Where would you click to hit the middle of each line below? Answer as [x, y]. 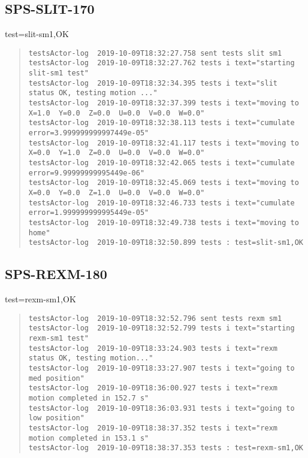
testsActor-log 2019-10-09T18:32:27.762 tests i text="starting [161, 63]
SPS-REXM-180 [56, 274]
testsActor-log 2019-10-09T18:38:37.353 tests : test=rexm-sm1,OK [166, 448]
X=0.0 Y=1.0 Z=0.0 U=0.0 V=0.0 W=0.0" [117, 153]
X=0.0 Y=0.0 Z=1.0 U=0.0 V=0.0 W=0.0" [117, 192]
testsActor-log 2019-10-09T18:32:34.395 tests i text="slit [153, 83]
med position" [56, 378]
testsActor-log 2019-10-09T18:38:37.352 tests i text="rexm [153, 428]
